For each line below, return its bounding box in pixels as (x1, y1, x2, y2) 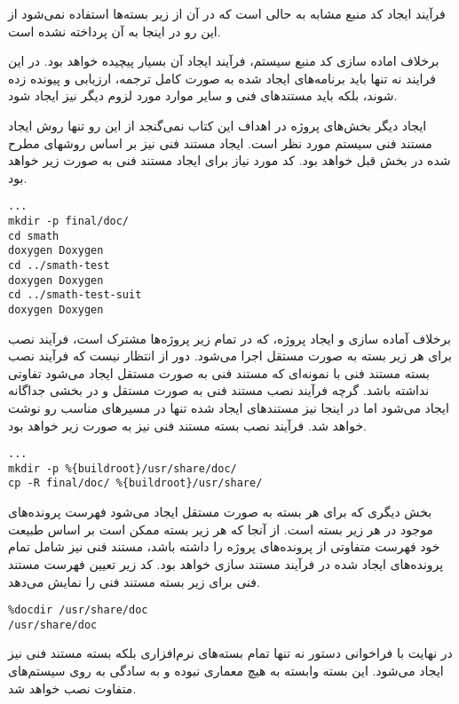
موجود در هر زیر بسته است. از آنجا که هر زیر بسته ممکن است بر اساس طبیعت (8, 519, 433, 538)
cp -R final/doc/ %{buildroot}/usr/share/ (8, 477, 263, 490)
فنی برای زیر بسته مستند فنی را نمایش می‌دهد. (8, 572, 260, 590)
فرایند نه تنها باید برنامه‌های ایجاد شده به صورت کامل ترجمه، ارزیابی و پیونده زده (8, 68, 436, 87)
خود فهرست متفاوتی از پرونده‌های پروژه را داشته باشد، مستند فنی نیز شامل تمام (8, 537, 440, 556)
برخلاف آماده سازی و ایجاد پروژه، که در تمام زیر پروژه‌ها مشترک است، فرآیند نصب (8, 328, 451, 347)
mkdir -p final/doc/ (8, 215, 130, 227)
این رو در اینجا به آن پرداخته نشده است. (8, 21, 221, 40)
